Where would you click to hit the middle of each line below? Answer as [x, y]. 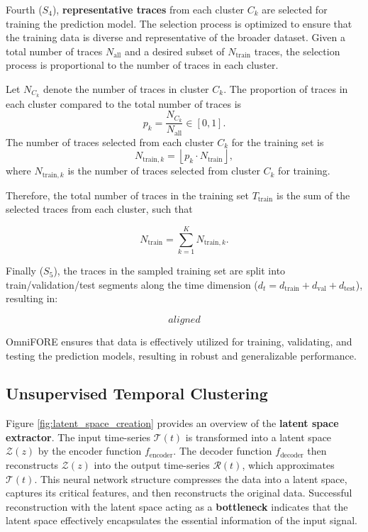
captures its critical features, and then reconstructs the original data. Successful [179, 493]
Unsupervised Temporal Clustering [137, 393]
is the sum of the [313, 195]
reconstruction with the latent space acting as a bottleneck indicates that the [177, 506]
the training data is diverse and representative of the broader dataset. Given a [175, 37]
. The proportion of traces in [286, 88]
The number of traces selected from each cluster [110, 142]
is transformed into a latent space [258, 437]
